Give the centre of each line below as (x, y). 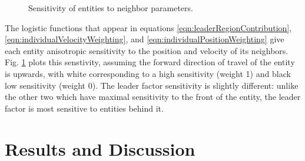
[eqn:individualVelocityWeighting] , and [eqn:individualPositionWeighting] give (145, 39)
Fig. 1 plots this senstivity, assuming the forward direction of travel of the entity (150, 62)
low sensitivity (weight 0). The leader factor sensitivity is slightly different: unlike (152, 85)
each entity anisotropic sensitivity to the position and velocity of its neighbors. (147, 50)
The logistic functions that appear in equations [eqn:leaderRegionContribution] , (148, 27)
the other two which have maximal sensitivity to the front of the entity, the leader (153, 97)
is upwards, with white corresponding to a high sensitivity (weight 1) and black (148, 73)
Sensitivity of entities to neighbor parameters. (111, 8)
